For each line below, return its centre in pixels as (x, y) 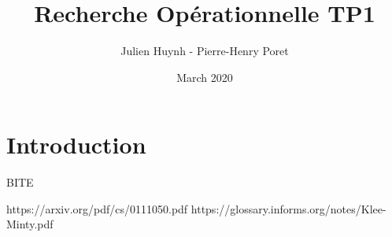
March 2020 (205, 77)
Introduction (76, 144)
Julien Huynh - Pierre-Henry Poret (205, 51)
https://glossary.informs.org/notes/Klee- (288, 208)
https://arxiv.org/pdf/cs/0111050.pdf (97, 208)
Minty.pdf (30, 224)
